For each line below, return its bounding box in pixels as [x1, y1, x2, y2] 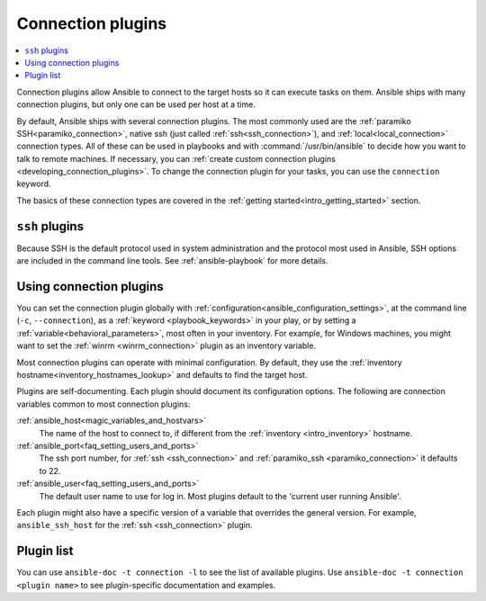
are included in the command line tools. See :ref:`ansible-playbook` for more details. [16, 256, 328, 266]
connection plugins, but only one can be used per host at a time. [16, 99, 256, 110]
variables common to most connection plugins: [16, 399, 191, 409]
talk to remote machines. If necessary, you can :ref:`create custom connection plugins [16, 153, 337, 164]
